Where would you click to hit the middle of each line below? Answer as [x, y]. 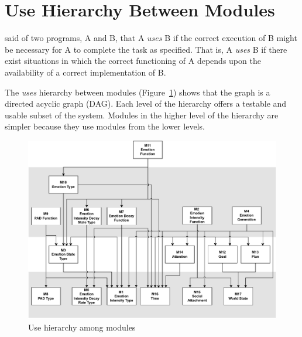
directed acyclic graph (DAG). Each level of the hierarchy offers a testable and [146, 103]
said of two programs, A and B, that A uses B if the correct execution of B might [151, 38]
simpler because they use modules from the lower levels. [105, 126]
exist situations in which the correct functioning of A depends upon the [133, 61]
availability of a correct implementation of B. [85, 72]
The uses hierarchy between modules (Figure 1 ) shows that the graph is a [138, 92]
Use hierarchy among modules [82, 327]
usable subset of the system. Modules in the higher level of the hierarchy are [142, 115]
